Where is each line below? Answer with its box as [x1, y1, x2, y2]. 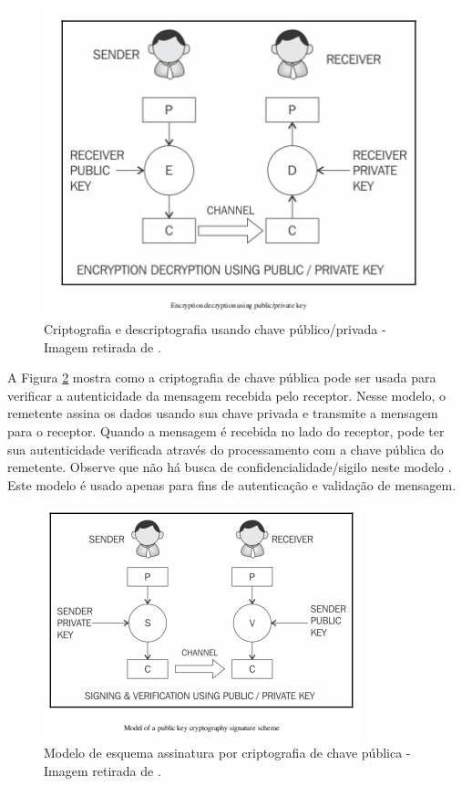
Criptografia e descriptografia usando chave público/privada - [44, 319, 386, 338]
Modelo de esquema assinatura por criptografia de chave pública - [44, 742, 411, 761]
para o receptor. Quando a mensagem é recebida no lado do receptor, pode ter [7, 421, 445, 440]
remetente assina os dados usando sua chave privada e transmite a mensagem [7, 403, 438, 423]
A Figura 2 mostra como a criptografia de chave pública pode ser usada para [7, 368, 436, 387]
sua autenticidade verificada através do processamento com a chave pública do [7, 439, 444, 458]
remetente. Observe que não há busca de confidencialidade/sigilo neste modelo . [7, 457, 452, 477]
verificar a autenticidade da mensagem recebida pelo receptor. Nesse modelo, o [7, 385, 447, 404]
